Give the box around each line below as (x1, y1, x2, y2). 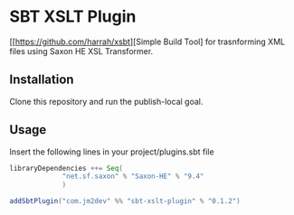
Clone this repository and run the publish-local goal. (9, 96, 204, 107)
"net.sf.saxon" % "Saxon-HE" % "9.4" (62, 172, 204, 182)
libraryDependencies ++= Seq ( (9, 164, 124, 173)
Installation (9, 72, 74, 88)
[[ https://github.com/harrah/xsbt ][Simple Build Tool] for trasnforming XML (9, 36, 286, 47)
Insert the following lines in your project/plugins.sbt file (9, 146, 214, 157)
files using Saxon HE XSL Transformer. (9, 45, 154, 56)
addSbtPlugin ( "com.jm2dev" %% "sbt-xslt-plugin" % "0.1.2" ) (9, 197, 242, 206)
